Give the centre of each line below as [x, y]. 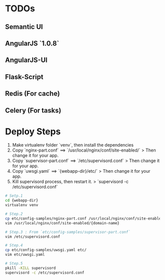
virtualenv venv [22, 205]
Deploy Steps [33, 131]
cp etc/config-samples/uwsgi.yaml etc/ [46, 250]
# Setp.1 [14, 196]
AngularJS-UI [26, 60]
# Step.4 [14, 246]
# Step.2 [14, 214]
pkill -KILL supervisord [30, 268]
